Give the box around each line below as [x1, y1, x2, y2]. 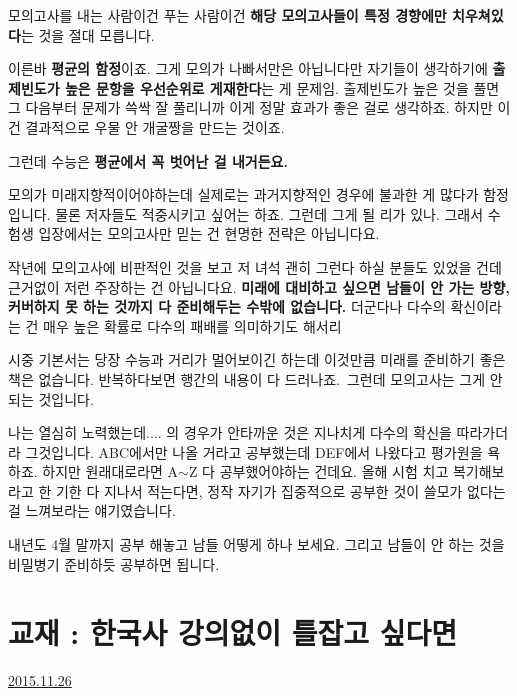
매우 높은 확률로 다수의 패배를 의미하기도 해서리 [43, 315, 342, 336]
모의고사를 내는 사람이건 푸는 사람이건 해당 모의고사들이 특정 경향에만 [8, 5, 447, 25]
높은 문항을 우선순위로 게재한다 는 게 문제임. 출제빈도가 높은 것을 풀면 [64, 77, 500, 98]
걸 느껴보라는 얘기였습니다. [8, 500, 176, 521]
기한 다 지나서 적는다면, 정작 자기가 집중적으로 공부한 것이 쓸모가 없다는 [55, 480, 506, 501]
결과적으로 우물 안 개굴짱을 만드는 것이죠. [25, 116, 285, 137]
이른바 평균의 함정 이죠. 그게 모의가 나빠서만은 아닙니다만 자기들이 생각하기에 [8, 58, 488, 79]
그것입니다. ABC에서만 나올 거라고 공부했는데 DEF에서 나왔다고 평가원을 [25, 441, 483, 462]
